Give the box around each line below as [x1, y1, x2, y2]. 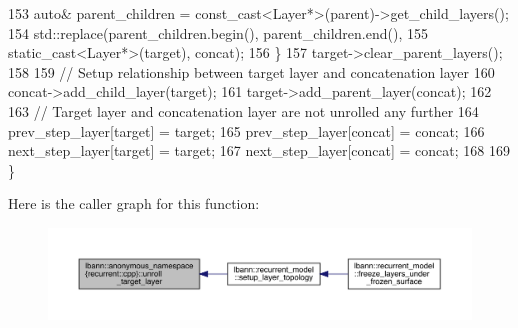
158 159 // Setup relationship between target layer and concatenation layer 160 [8, 61, 495, 82]
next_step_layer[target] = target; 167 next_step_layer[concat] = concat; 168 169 [8, 140, 510, 161]
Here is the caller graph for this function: [8, 193, 260, 214]
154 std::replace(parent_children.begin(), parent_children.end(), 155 [8, 22, 428, 43]
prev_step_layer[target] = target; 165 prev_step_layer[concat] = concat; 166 [8, 120, 485, 141]
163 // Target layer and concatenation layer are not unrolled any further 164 [8, 100, 479, 121]
